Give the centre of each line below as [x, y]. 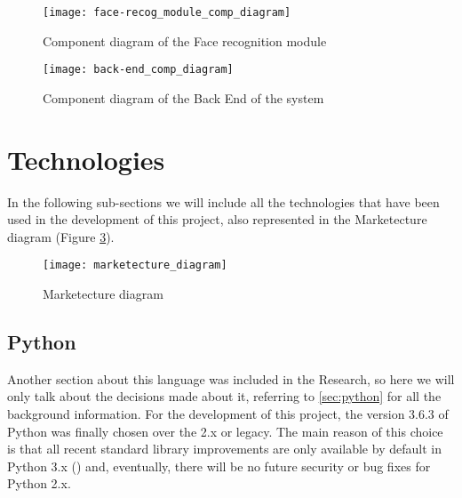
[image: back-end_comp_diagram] [138, 70]
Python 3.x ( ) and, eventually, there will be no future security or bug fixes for [219, 466]
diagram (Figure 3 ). [61, 236]
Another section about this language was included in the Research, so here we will [231, 378]
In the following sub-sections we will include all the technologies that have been [223, 201]
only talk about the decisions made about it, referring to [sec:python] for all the [224, 396]
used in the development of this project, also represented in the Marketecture [217, 219]
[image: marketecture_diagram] [135, 265]
